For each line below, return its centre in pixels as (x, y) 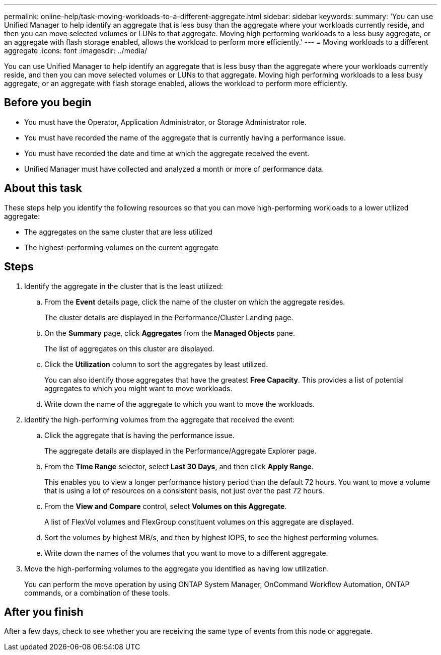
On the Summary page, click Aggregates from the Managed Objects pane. (170, 333)
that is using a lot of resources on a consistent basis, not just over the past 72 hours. (184, 490)
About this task (43, 188)
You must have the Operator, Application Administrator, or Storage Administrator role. (165, 122)
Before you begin (48, 103)
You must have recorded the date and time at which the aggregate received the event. (167, 153)
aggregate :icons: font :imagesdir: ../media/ (76, 51)
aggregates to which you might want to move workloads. (138, 388)
